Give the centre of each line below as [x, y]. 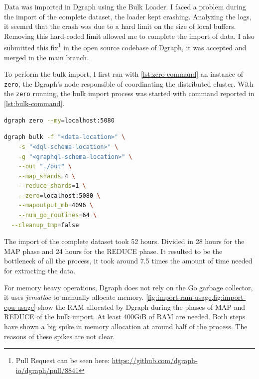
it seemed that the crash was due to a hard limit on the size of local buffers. [120, 26]
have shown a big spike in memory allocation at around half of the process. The [126, 326]
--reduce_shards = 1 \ [52, 186]
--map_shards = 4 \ [47, 176]
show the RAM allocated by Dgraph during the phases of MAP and [141, 307]
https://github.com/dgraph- [155, 360]
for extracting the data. [40, 271]
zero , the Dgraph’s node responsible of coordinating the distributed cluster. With [129, 83]
